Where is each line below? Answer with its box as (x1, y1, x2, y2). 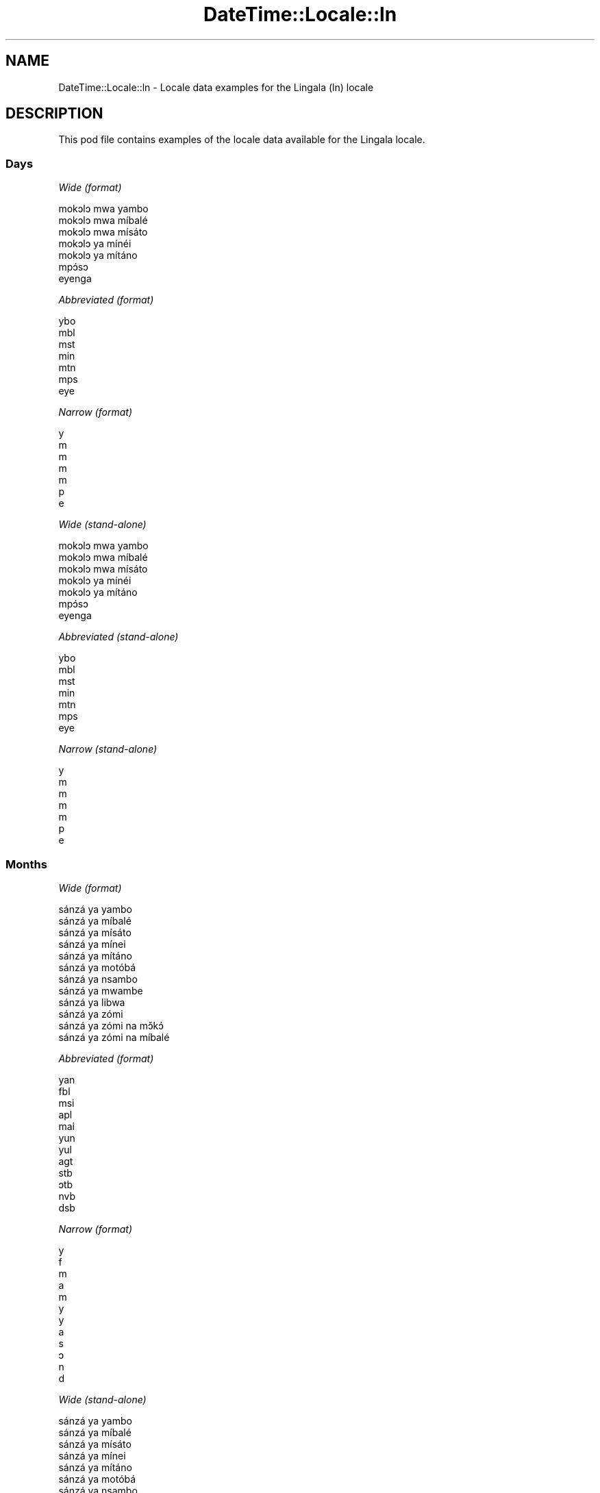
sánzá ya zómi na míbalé (58, 1031, 170, 1043)
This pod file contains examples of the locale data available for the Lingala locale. (58, 134, 425, 146)
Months (5, 857, 47, 871)
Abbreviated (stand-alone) (58, 631, 179, 643)
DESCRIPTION (5, 105, 103, 123)
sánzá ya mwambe (58, 984, 143, 996)
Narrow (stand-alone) (58, 743, 158, 755)
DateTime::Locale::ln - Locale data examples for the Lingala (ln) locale (58, 81, 374, 93)
